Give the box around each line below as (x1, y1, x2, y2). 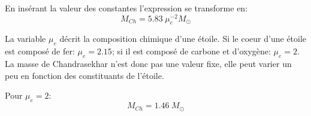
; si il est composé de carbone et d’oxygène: (111, 45, 271, 57)
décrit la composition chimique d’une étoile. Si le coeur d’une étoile (59, 32, 307, 45)
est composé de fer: (5, 45, 75, 57)
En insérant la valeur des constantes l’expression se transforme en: (5, 2, 248, 14)
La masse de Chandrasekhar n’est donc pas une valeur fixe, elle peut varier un (5, 57, 292, 70)
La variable (5, 32, 46, 45)
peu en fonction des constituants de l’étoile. (5, 69, 164, 81)
